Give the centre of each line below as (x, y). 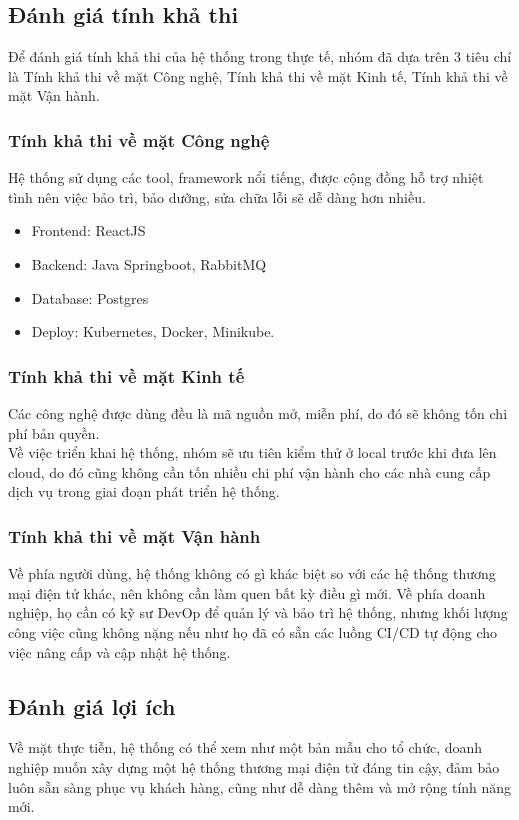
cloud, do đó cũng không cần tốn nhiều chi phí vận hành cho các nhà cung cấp (249, 471)
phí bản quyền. (54, 432)
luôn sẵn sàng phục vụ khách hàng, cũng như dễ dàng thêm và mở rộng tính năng (260, 786)
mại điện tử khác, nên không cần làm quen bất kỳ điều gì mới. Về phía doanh (247, 592)
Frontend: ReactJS (88, 230)
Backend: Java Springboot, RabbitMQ (149, 263)
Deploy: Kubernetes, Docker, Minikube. (153, 331)
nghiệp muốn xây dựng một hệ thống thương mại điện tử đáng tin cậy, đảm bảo (254, 766)
